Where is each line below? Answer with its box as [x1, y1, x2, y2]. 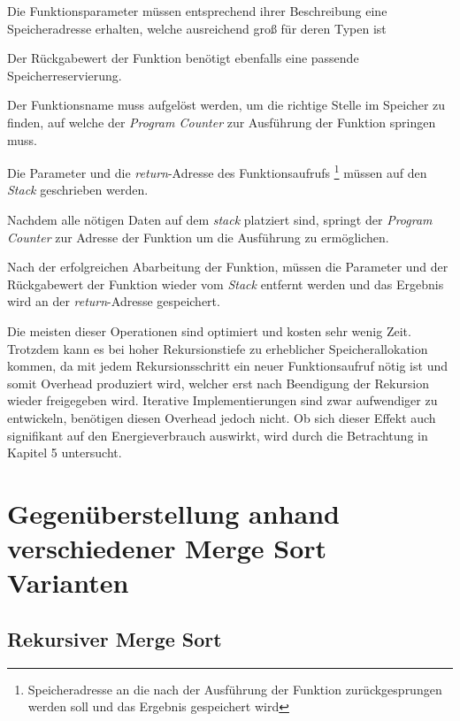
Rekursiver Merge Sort [7, 625, 222, 652]
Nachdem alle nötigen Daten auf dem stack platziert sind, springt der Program [7, 211, 433, 228]
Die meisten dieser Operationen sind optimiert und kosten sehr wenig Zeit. [7, 321, 411, 340]
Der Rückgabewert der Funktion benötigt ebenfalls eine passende [7, 49, 359, 67]
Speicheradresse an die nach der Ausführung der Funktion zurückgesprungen [27, 679, 442, 698]
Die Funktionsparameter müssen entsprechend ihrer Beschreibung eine [7, 2, 387, 19]
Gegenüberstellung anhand [7, 495, 340, 531]
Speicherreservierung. [7, 65, 122, 84]
